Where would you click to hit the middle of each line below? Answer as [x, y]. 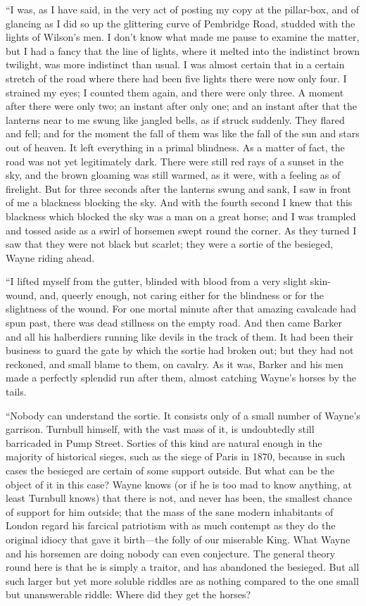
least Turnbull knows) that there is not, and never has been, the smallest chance [179, 498]
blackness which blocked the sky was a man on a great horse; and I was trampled [181, 216]
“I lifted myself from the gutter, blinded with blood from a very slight [157, 281]
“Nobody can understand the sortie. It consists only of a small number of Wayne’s [183, 415]
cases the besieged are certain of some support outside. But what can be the [170, 470]
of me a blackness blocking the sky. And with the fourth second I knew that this [179, 202]
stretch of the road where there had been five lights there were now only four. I [176, 78]
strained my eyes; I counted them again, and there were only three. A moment [175, 92]
